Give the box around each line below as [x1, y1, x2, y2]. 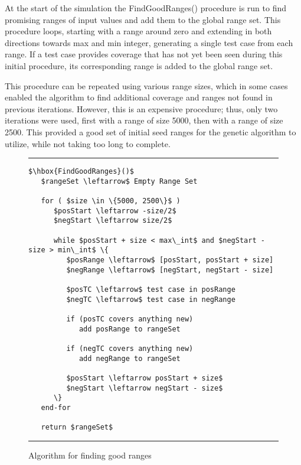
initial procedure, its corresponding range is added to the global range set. [5, 59, 273, 71]
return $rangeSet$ [41, 423, 113, 432]
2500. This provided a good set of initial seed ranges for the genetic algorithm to [5, 125, 296, 138]
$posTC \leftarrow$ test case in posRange [66, 285, 235, 294]
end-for [41, 403, 71, 412]
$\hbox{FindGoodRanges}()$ [28, 167, 134, 176]
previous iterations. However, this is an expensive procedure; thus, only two [5, 102, 278, 115]
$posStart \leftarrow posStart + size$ [66, 373, 223, 382]
